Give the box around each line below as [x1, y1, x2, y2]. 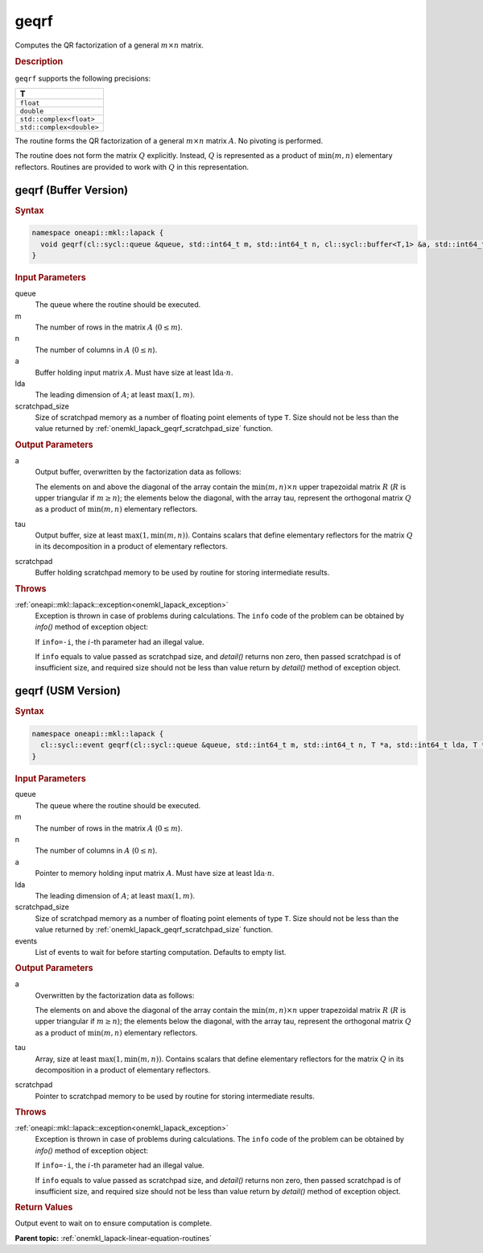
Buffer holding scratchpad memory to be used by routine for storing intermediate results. [35, 568, 330, 578]
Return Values [14, 1201, 73, 1213]
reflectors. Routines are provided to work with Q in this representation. [14, 162, 250, 172]
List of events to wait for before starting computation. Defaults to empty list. [35, 947, 287, 956]
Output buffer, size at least [35, 530, 124, 540]
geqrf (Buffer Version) [14, 183, 129, 197]
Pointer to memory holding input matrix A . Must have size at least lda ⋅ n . [35, 869, 275, 878]
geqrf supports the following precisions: [14, 73, 151, 83]
